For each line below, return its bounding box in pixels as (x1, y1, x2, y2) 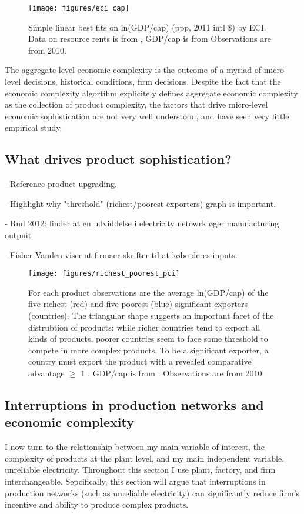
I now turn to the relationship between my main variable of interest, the (5, 440, 265, 453)
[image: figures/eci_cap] (28, 4, 129, 12)
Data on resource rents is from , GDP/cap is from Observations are (28, 32, 271, 45)
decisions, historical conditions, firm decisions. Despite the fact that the (23, 75, 281, 88)
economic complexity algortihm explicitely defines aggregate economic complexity (5, 86, 298, 99)
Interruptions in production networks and (5, 395, 264, 413)
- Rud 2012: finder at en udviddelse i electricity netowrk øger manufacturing (5, 217, 279, 229)
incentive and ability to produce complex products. (5, 498, 189, 510)
